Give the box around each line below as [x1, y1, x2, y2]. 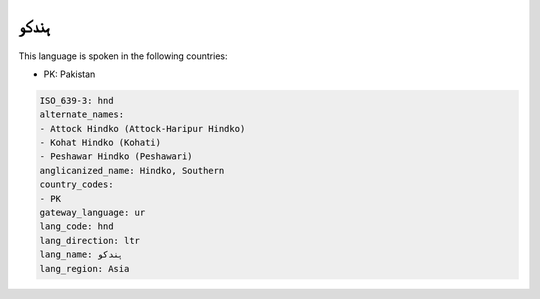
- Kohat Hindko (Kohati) [39, 137, 162, 149]
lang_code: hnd [39, 221, 114, 232]
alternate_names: [39, 109, 125, 120]
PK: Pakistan [43, 68, 96, 80]
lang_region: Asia [39, 263, 130, 274]
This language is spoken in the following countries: [18, 50, 228, 62]
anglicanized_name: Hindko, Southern [39, 165, 225, 176]
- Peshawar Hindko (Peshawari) [39, 151, 194, 162]
